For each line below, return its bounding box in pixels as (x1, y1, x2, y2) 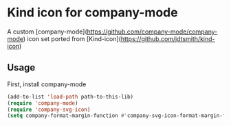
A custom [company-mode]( (7, 27, 87, 36)
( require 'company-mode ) (7, 99, 78, 107)
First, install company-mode (7, 80, 87, 88)
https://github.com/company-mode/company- (87, 27, 218, 36)
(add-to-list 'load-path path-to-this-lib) (7, 93, 134, 100)
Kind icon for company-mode (7, 5, 178, 21)
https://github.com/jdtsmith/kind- (120, 34, 215, 42)
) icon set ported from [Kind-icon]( (23, 34, 122, 42)
